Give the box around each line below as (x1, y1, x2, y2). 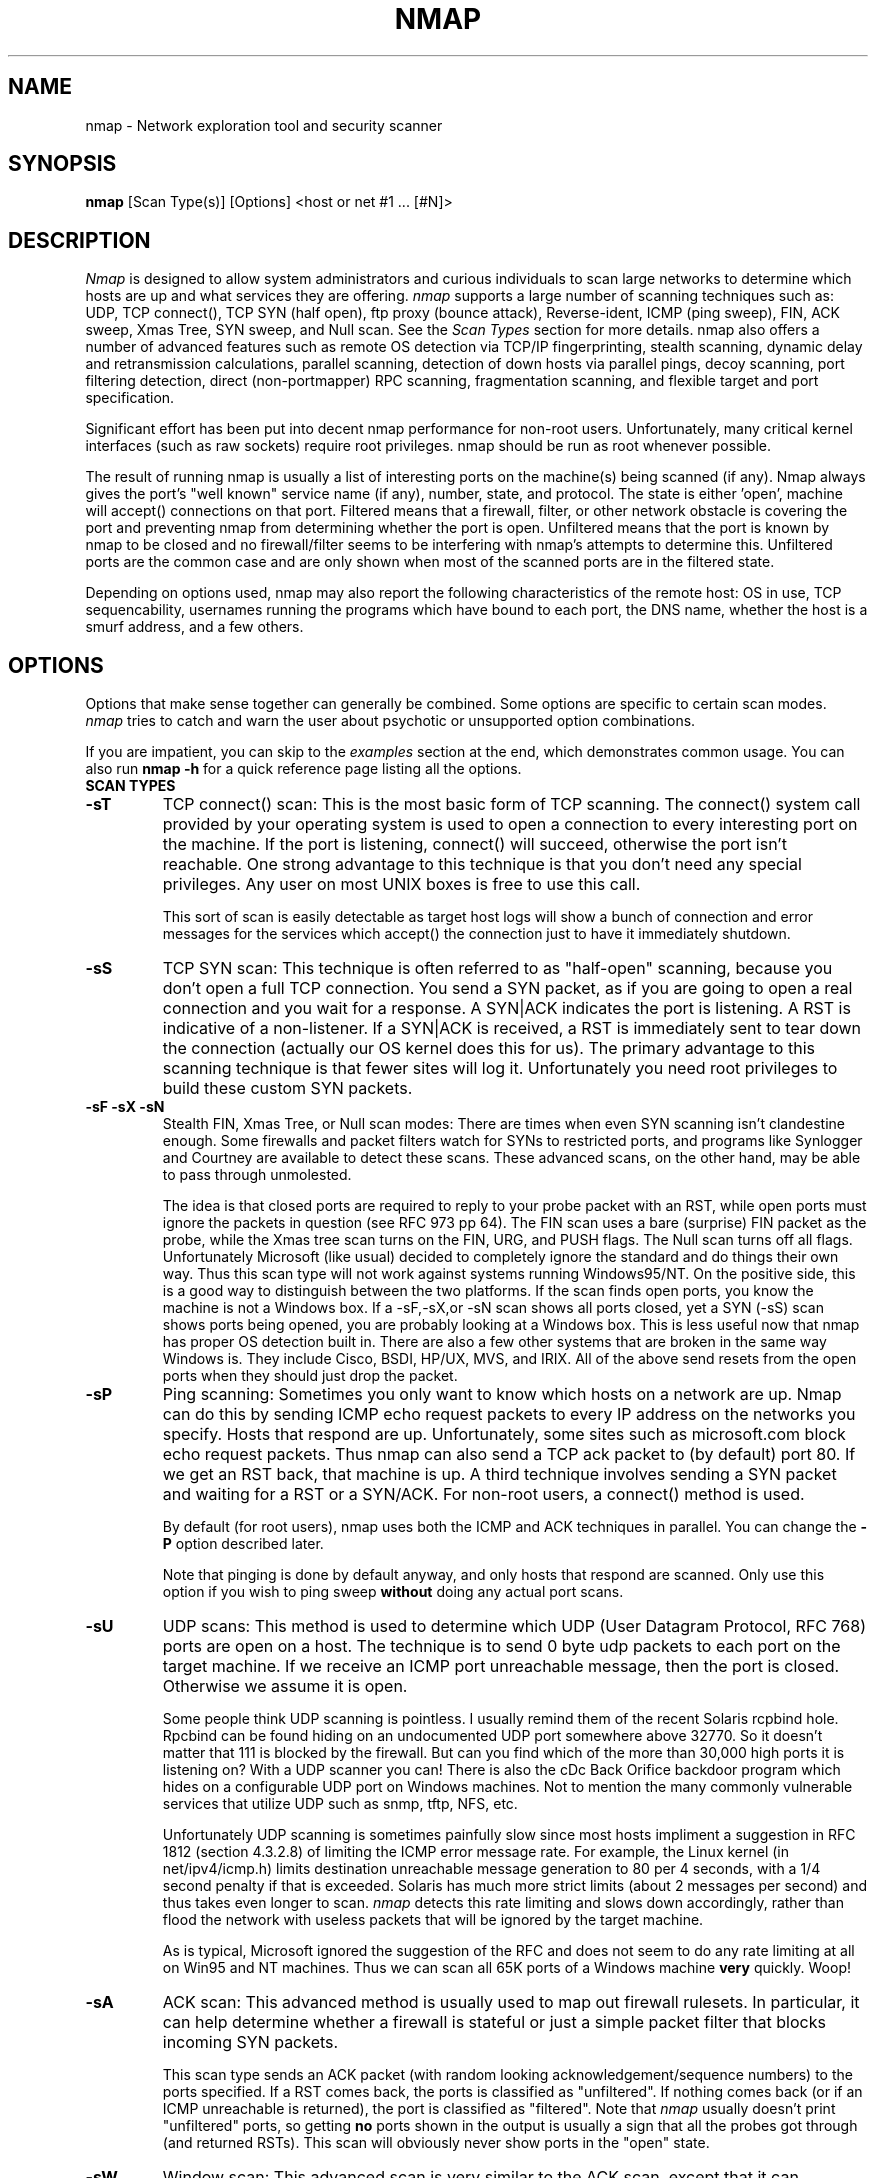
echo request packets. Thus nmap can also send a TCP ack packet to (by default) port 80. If (162, 1444, 856, 1465)
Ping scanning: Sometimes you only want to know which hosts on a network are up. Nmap (162, 1384, 842, 1405)
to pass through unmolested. (162, 1166, 352, 1184)
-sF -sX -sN (85, 1098, 165, 1116)
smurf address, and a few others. (85, 618, 304, 636)
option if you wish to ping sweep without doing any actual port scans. (162, 1583, 624, 1601)
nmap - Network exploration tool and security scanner (85, 116, 443, 134)
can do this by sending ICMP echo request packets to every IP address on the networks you (162, 1404, 856, 1425)
